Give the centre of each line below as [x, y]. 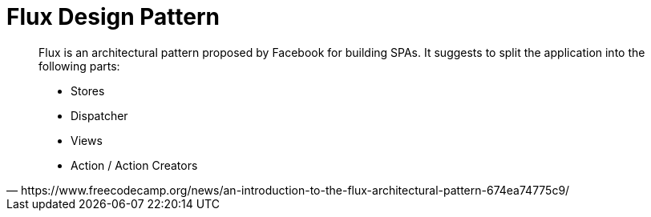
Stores [88, 90]
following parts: [79, 66]
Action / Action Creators [134, 165]
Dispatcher [99, 115]
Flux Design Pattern [113, 17]
